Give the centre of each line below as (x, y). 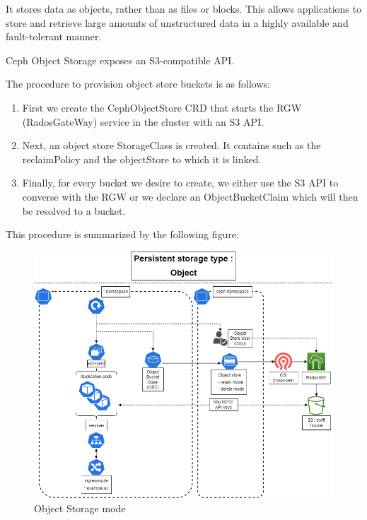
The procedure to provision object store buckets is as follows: (138, 84)
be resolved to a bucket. (74, 210)
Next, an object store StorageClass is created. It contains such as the (171, 145)
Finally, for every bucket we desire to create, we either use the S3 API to (180, 183)
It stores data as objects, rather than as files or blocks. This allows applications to (183, 8)
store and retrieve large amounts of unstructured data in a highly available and (177, 22)
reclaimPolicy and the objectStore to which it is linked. (142, 159)
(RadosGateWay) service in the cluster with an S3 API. (143, 121)
